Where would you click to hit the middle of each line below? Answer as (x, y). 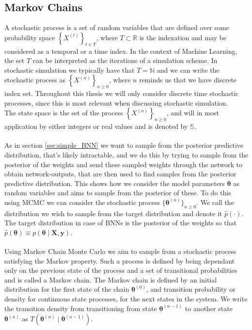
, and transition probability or (191, 289)
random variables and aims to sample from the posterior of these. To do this (118, 193)
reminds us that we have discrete (188, 80)
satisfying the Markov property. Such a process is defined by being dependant (120, 260)
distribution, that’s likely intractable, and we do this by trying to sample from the (126, 154)
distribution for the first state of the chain (67, 289)
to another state (209, 308)
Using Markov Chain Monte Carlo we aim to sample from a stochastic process (120, 251)
